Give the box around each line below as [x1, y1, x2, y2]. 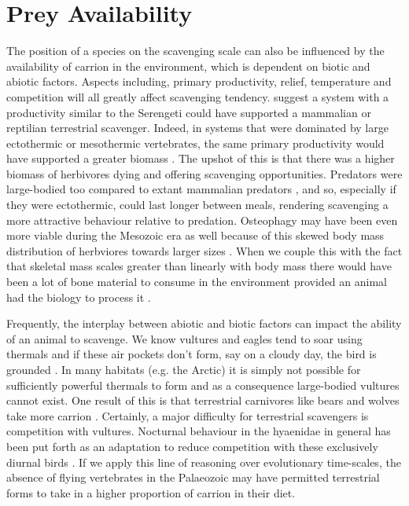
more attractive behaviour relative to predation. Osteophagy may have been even [6, 211, 398, 228]
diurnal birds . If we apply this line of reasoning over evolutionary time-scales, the [6, 453, 401, 470]
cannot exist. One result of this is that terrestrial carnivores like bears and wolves [6, 392, 400, 409]
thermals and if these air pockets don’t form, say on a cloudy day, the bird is [6, 346, 377, 362]
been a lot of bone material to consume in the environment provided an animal [6, 273, 387, 290]
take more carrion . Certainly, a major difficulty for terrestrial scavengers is [6, 407, 369, 423]
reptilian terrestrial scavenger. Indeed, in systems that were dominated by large [6, 119, 389, 136]
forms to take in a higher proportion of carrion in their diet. [6, 484, 296, 500]
